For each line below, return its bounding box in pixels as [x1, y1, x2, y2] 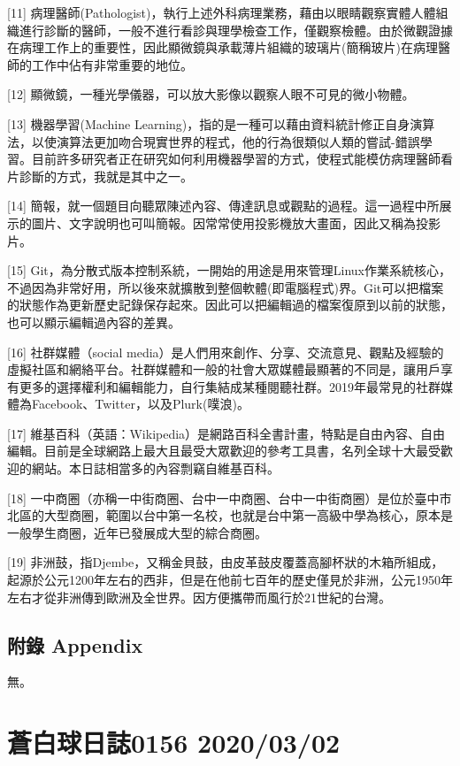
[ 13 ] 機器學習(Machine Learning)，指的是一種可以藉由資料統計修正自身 [7, 114, 410, 133]
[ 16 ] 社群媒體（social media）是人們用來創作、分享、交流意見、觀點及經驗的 [7, 342, 444, 361]
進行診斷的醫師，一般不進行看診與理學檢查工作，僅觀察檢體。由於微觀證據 [19, 20, 453, 39]
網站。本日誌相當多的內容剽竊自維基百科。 [31, 459, 280, 478]
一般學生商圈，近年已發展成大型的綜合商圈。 [7, 523, 267, 541]
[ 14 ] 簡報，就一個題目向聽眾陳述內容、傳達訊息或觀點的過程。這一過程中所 [7, 196, 440, 215]
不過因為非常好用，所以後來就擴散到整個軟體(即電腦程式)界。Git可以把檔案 [7, 278, 444, 296]
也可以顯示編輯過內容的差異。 [7, 312, 180, 331]
